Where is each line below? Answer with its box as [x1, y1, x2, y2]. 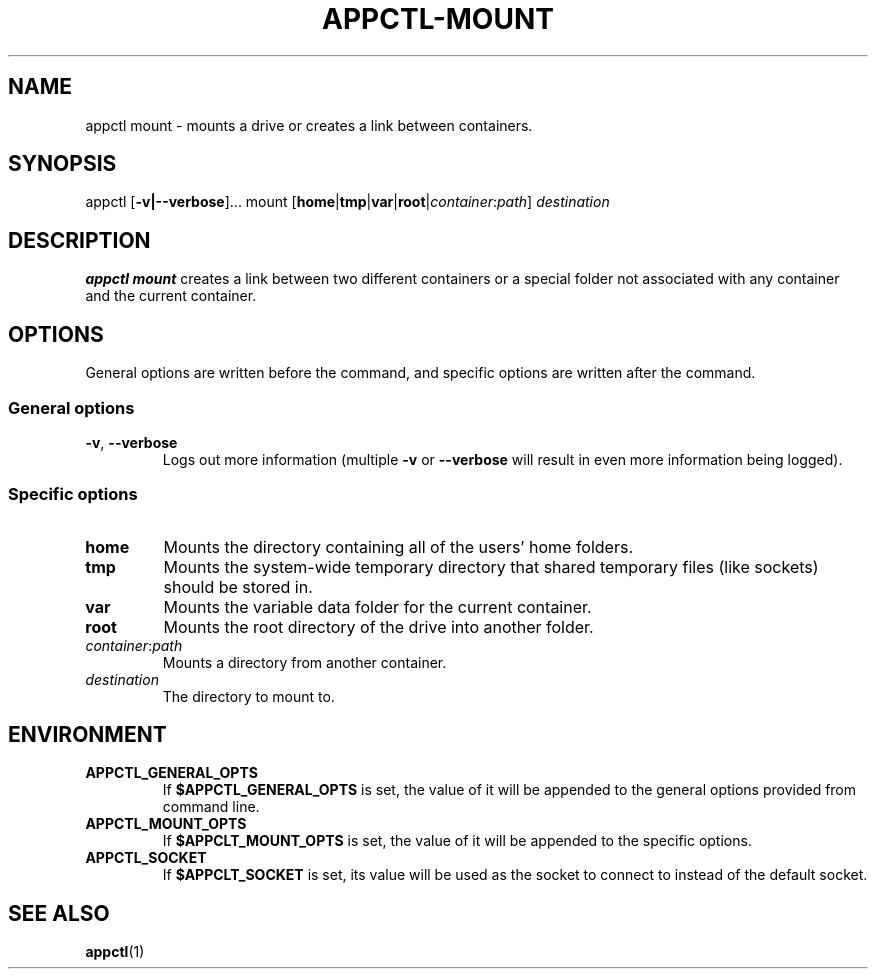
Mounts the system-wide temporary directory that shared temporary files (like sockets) [163, 556, 819, 577]
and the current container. [85, 287, 257, 305]
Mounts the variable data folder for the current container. [163, 596, 592, 617]
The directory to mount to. [162, 687, 335, 705]
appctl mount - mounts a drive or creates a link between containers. [85, 116, 533, 134]
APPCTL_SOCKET [85, 849, 207, 867]
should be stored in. [163, 576, 313, 597]
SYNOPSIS [8, 151, 117, 177]
